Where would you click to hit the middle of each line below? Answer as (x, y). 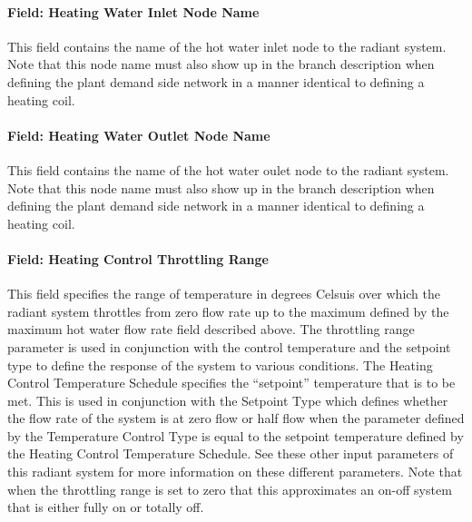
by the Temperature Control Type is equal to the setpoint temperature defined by (236, 435)
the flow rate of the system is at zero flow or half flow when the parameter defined (236, 418)
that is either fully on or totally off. (106, 507)
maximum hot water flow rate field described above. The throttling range (211, 329)
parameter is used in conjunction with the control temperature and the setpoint (229, 346)
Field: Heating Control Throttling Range (138, 258)
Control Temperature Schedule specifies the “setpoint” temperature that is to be (231, 383)
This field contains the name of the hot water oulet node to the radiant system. (228, 169)
